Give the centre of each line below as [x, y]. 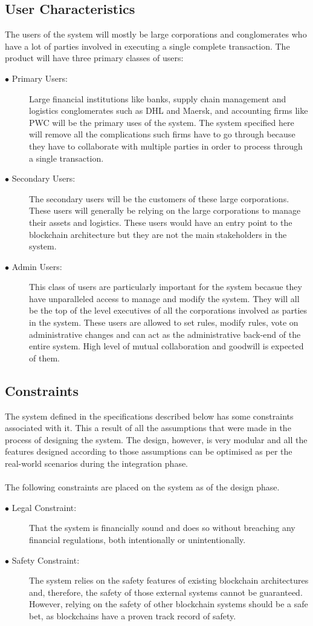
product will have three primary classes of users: [94, 58]
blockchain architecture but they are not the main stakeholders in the [158, 234]
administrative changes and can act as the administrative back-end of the [165, 334]
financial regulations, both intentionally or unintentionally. [137, 539]
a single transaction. [66, 158]
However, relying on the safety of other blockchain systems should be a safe [169, 604]
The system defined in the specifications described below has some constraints [149, 416]
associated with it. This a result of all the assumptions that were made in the [148, 428]
